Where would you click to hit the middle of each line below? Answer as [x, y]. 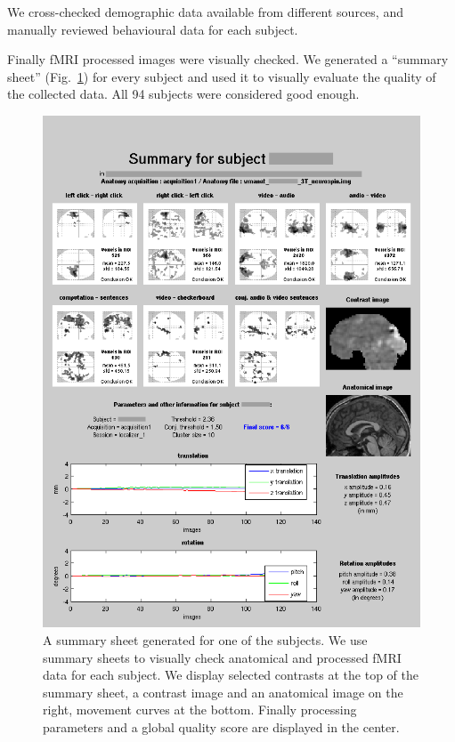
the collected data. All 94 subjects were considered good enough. [183, 94]
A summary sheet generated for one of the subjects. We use [205, 639]
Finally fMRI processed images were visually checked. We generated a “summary [228, 59]
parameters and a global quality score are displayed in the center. [221, 726]
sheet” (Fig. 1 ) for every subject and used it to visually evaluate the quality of [222, 76]
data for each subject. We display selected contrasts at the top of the [231, 675]
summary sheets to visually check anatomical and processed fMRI [222, 657]
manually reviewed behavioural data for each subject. [153, 29]
